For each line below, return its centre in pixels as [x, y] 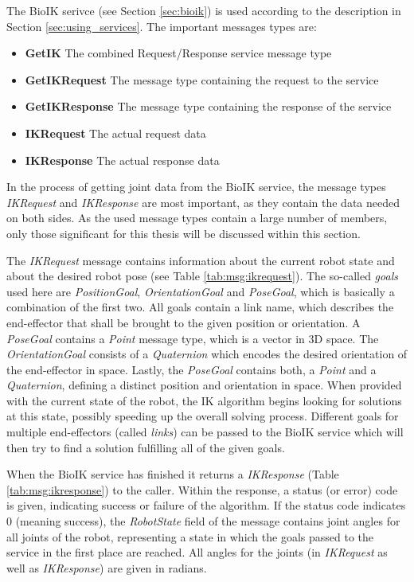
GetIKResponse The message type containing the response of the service [208, 106]
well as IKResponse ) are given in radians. [107, 567]
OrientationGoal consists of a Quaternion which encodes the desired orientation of [207, 354]
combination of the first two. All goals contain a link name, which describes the [200, 307]
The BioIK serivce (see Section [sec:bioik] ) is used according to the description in [204, 10]
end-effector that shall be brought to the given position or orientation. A [184, 322]
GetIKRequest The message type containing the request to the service [202, 79]
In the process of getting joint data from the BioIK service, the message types [196, 187]
